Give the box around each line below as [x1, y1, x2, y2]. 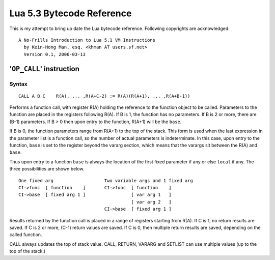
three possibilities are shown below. [9, 166, 85, 172]
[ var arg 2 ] [131, 199, 172, 205]
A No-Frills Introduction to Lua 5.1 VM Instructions [18, 37, 155, 43]
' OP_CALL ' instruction [9, 64, 80, 73]
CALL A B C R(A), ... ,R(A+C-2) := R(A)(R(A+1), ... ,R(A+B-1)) [18, 93, 190, 99]
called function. [9, 232, 42, 238]
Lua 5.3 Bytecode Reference [9, 8, 132, 19]
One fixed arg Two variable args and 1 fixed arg [18, 178, 193, 183]
